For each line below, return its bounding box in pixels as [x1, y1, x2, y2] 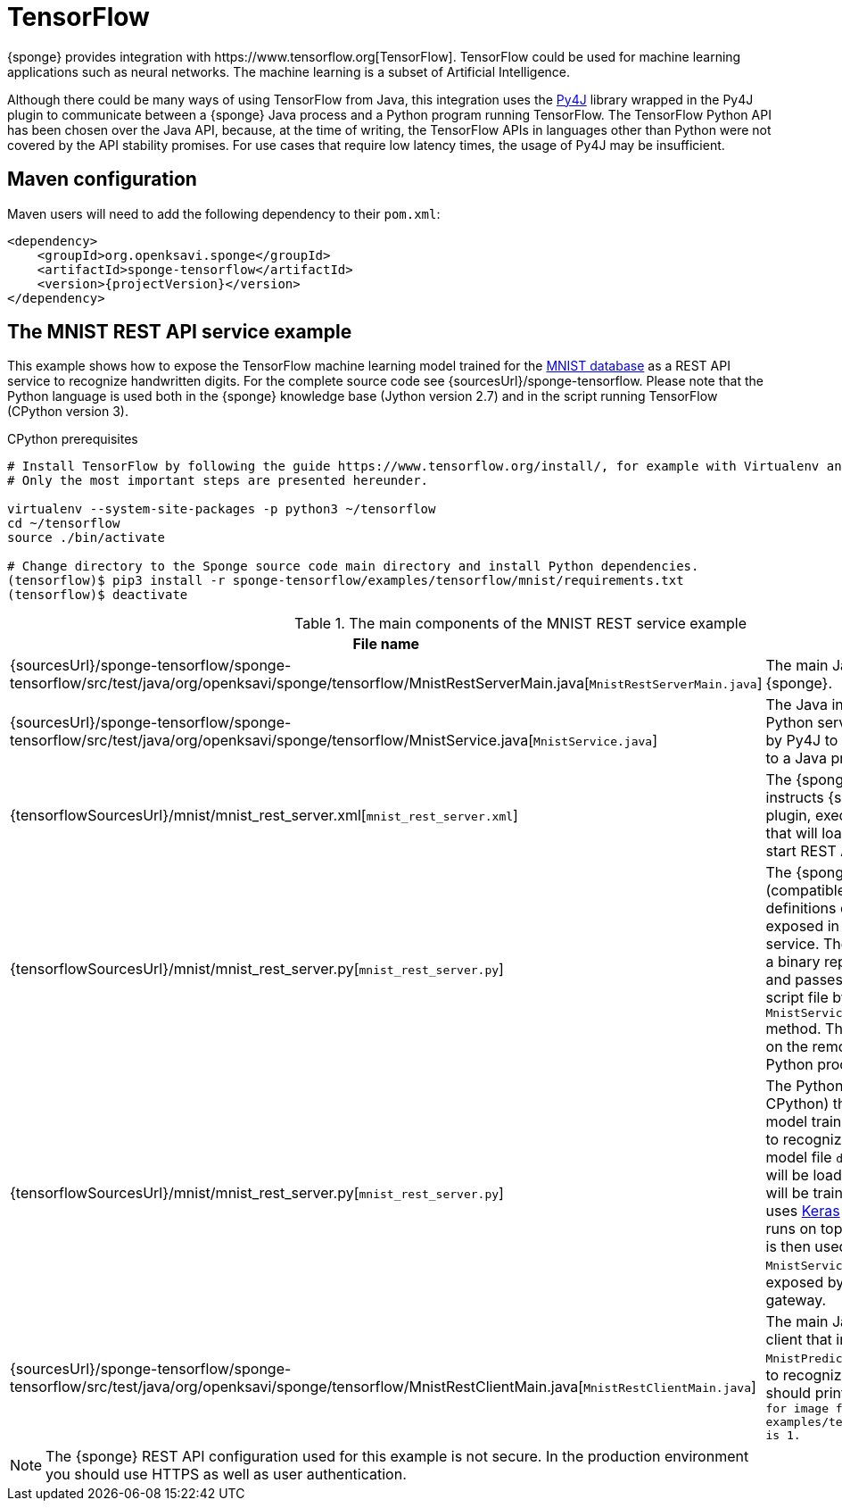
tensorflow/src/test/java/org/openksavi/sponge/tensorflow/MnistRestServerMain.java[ [10, 674, 590, 693]
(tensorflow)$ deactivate [7, 587, 188, 603]
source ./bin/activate [7, 530, 166, 546]
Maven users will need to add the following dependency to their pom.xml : [7, 205, 441, 221]
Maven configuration [7, 168, 197, 191]
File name [352, 635, 420, 654]
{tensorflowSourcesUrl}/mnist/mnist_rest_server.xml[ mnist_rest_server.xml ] [10, 806, 518, 825]
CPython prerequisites [7, 431, 138, 447]
